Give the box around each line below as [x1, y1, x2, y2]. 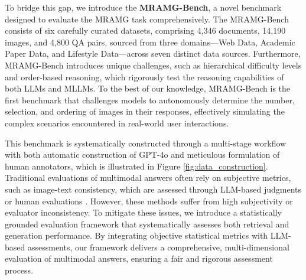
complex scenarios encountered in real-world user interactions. [5, 116, 229, 129]
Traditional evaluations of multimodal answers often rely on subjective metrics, [5, 171, 291, 184]
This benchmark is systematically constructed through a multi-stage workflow [5, 136, 287, 149]
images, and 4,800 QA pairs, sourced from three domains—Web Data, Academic [5, 35, 295, 48]
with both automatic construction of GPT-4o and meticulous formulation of [5, 148, 280, 161]
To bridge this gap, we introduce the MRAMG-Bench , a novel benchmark [5, 1, 282, 13]
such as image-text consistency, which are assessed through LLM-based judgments [5, 183, 302, 195]
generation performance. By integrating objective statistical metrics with [5, 229, 268, 242]
